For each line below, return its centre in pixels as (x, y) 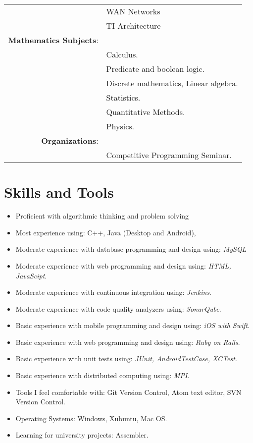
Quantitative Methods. (146, 112)
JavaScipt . (31, 275)
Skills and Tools (59, 192)
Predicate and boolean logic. (155, 69)
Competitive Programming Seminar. (169, 155)
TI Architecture (133, 26)
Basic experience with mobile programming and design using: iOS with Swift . (133, 325)
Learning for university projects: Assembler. (82, 435)
